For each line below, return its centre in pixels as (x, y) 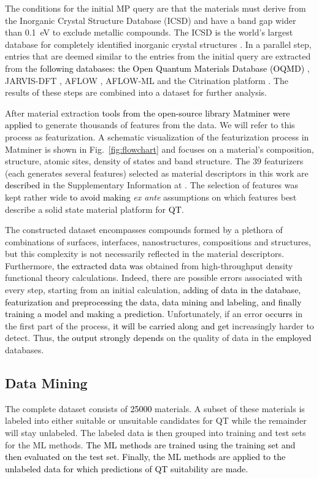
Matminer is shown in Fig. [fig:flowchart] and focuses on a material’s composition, (159, 149)
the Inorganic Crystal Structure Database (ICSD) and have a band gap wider (151, 20)
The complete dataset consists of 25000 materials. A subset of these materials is (155, 408)
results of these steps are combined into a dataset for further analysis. (136, 92)
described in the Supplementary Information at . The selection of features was (152, 185)
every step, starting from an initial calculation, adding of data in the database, (153, 290)
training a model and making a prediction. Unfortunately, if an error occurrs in (154, 314)
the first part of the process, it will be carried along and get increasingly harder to (159, 325)
